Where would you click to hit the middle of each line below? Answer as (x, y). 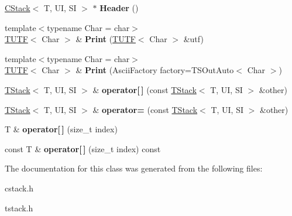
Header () (119, 8)
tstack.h (19, 208)
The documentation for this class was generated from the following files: (134, 168)
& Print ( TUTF (106, 39)
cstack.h (19, 188)
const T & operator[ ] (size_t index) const (83, 148)
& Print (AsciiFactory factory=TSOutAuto (155, 70)
